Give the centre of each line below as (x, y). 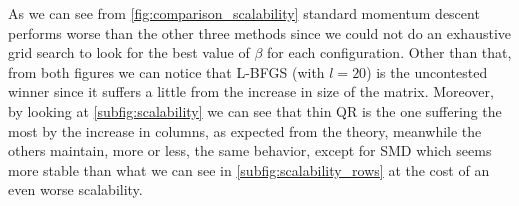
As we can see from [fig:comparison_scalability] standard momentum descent (244, 13)
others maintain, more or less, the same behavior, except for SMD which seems (250, 150)
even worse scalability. (75, 189)
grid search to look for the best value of (129, 52)
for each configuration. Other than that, (389, 52)
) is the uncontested (427, 71)
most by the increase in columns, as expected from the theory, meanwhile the (245, 130)
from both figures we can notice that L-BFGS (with (166, 71)
